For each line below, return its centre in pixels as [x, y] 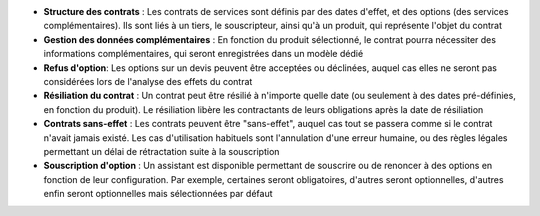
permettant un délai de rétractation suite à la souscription [161, 151]
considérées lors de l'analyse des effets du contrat [148, 81]
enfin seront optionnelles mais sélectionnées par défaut [158, 194]
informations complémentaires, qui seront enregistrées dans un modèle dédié [203, 54]
